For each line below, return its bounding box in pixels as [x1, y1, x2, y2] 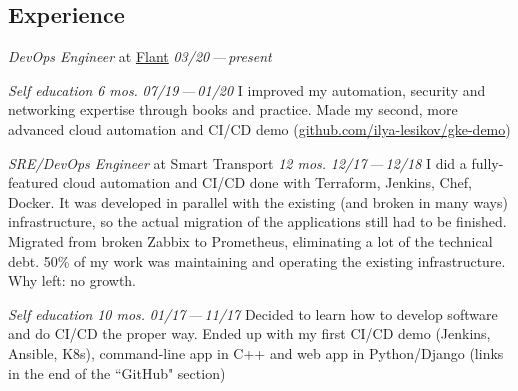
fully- [471, 152, 504, 173]
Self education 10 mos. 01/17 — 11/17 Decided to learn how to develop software [8, 303, 498, 324]
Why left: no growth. [8, 270, 137, 291]
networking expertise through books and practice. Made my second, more [8, 99, 458, 120]
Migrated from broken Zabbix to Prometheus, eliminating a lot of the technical [8, 230, 493, 251]
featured [8, 172, 59, 193]
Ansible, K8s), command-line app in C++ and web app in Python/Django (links [8, 342, 504, 363]
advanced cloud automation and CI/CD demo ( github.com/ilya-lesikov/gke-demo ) [8, 118, 511, 139]
